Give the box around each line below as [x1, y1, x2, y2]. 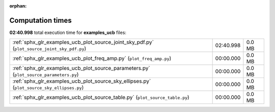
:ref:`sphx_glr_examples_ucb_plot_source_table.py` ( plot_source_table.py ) [12, 94, 189, 101]
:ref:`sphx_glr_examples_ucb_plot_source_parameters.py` [12, 65, 150, 72]
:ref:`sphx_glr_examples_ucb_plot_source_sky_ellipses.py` [12, 78, 151, 85]
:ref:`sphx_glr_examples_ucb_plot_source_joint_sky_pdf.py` [12, 39, 154, 46]
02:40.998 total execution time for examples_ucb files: [9, 29, 127, 35]
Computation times [9, 16, 72, 25]
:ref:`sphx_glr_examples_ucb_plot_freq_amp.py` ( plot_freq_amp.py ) [12, 55, 172, 62]
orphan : [9, 3, 27, 9]
